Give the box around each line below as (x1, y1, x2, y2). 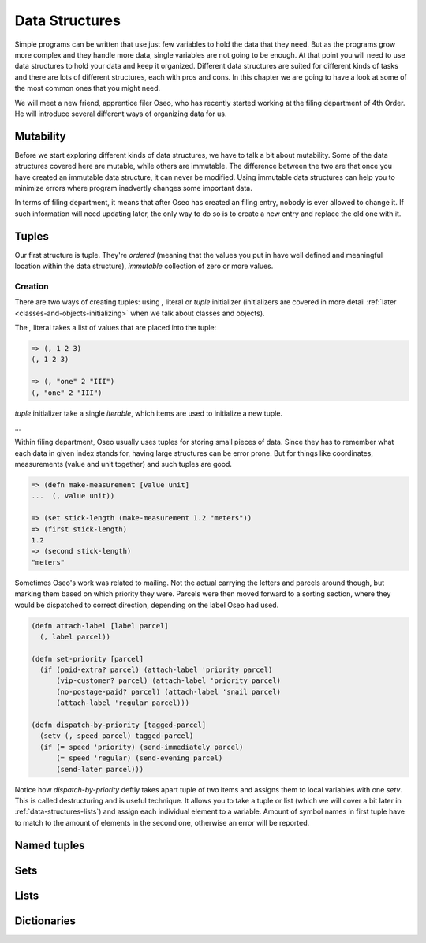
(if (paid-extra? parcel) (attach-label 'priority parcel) (39, 665, 273, 674)
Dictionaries (14, 914, 77, 927)
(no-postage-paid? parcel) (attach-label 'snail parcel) (56, 687, 282, 696)
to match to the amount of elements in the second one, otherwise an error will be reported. (14, 818, 310, 827)
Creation (14, 281, 49, 292)
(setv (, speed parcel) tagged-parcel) (39, 732, 194, 740)
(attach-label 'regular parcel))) (56, 699, 189, 707)
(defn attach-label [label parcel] (31, 621, 169, 630)
